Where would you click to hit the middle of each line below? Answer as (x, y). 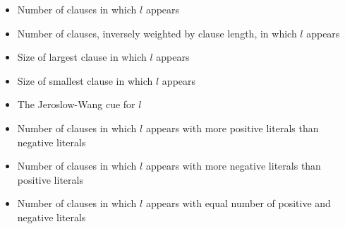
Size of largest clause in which (82, 57)
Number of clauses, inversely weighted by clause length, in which (157, 33)
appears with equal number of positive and (238, 203)
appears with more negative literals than (233, 166)
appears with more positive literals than (232, 128)
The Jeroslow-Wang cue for (76, 104)
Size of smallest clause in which (85, 80)
